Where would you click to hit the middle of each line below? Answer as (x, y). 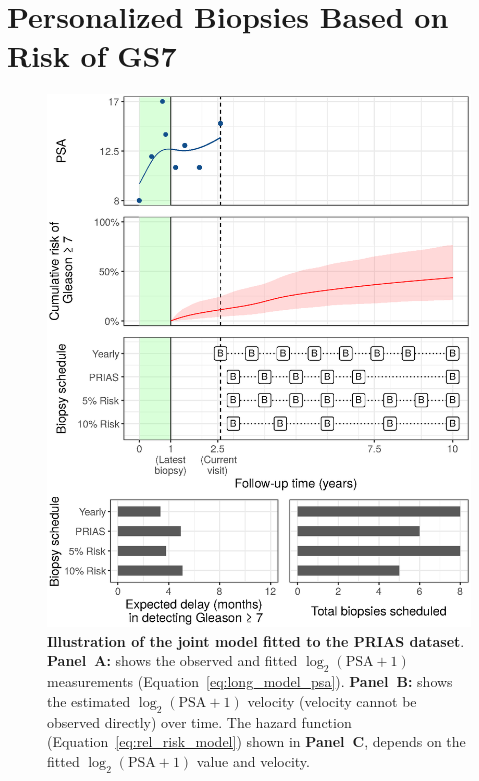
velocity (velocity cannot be (332, 700)
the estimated (89, 700)
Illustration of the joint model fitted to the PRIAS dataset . (256, 640)
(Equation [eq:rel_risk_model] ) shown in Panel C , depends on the (256, 741)
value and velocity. (253, 760)
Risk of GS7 (92, 55)
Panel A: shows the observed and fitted (172, 660)
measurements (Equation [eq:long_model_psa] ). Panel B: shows (250, 681)
